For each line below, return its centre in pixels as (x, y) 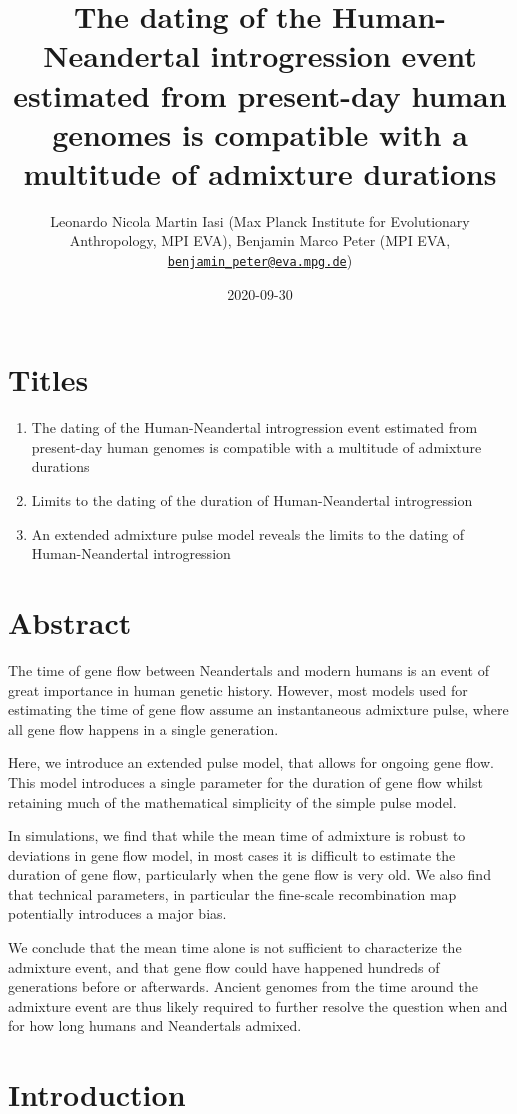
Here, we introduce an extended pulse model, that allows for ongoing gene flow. (251, 762)
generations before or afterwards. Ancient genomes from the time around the (243, 986)
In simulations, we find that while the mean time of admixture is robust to (237, 835)
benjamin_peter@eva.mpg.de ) (260, 260)
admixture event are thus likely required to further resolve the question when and (258, 1005)
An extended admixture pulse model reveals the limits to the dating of (248, 533)
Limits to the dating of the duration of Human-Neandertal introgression (252, 500)
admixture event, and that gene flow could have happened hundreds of (224, 966)
